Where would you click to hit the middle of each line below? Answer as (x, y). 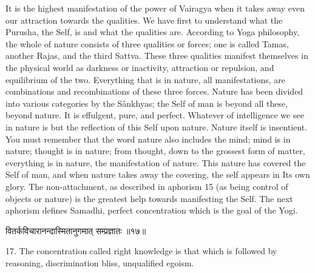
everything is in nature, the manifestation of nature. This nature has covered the (156, 162)
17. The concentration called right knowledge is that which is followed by (141, 251)
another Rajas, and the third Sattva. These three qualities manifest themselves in (157, 56)
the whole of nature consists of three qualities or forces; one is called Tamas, (147, 43)
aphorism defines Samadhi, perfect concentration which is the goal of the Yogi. (152, 210)
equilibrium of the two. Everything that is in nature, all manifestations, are (146, 79)
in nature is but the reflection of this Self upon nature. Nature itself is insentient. (157, 126)
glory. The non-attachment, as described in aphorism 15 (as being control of (147, 186)
